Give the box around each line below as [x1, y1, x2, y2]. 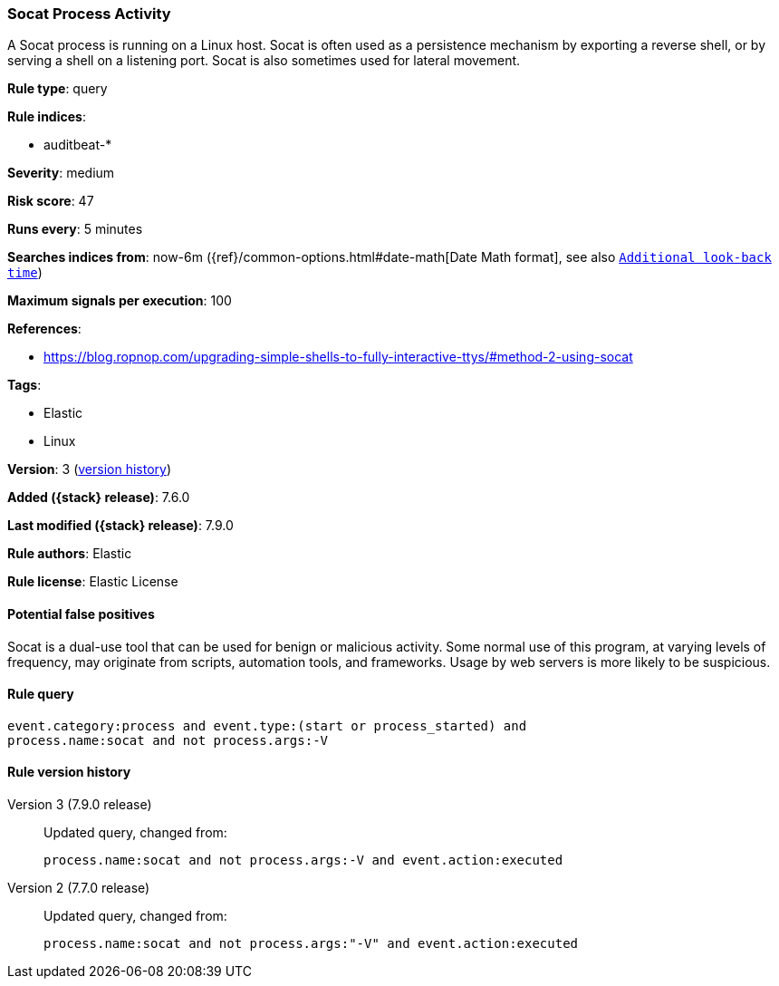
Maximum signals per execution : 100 [7, 293, 232, 309]
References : [7, 321, 82, 337]
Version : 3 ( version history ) [7, 461, 172, 478]
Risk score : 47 [7, 193, 94, 209]
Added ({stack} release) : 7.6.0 [7, 489, 190, 506]
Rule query [7, 686, 74, 702]
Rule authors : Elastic [7, 546, 132, 562]
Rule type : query [7, 81, 108, 97]
